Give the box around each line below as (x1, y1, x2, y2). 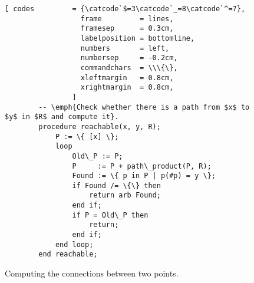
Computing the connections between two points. (5, 267, 179, 279)
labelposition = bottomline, (80, 34, 195, 42)
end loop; (55, 240, 94, 249)
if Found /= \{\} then (72, 181, 161, 190)
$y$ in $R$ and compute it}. (5, 113, 119, 121)
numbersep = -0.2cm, (80, 54, 178, 62)
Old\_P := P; (72, 152, 123, 160)
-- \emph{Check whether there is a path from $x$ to (38, 103, 250, 111)
